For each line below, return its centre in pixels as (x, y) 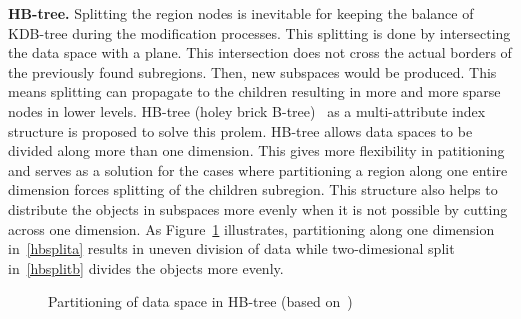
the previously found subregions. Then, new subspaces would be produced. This (252, 71)
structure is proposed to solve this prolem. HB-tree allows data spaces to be (240, 130)
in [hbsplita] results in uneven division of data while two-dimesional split (231, 248)
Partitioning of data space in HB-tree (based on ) (200, 301)
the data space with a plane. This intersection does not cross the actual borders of (260, 52)
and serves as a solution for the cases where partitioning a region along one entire (258, 169)
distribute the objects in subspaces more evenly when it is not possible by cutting (258, 208)
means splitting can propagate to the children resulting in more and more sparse (254, 91)
